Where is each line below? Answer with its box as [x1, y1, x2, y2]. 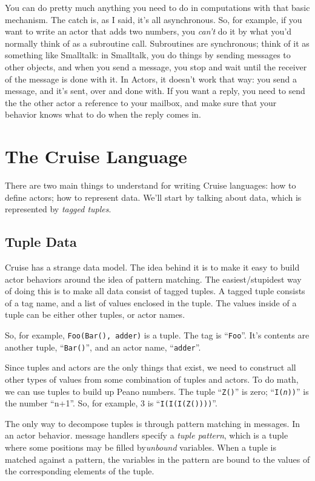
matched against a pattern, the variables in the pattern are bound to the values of [5, 452, 310, 465]
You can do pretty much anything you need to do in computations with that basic [5, 1, 310, 13]
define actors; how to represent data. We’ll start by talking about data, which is [5, 190, 302, 203]
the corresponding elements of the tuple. [5, 465, 154, 477]
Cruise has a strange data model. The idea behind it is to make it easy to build [5, 261, 300, 274]
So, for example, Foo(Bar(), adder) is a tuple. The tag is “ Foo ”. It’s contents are [5, 329, 310, 341]
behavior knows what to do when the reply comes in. [5, 108, 201, 121]
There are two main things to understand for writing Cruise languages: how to [5, 179, 296, 192]
